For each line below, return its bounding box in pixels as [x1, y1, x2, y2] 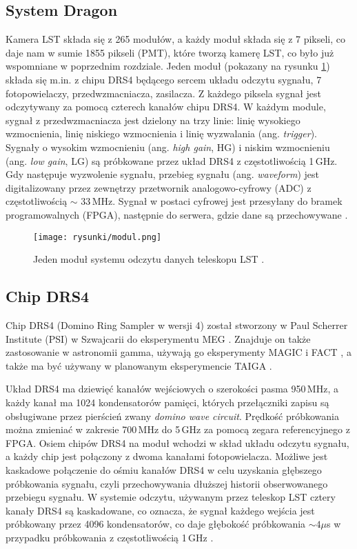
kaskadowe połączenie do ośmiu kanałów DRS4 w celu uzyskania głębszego [6, 462, 322, 477]
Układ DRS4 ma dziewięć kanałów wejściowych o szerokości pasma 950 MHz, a [6, 381, 338, 396]
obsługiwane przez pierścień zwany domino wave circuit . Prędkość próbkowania [6, 408, 339, 423]
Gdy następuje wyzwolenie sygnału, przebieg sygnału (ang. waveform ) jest [6, 167, 319, 181]
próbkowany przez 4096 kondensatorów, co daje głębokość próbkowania [6, 517, 306, 531]
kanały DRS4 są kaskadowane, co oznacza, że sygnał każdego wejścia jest [6, 503, 315, 517]
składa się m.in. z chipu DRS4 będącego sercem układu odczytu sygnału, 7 [6, 72, 322, 86]
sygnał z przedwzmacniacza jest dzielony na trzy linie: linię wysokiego [6, 112, 300, 127]
